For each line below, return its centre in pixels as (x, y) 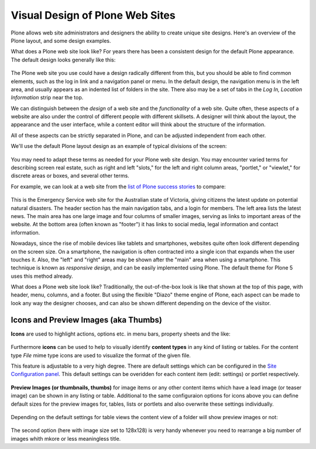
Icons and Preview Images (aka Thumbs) (86, 320)
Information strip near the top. (47, 98)
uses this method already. (42, 276)
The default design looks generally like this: (63, 60)
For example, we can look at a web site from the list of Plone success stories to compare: (118, 186)
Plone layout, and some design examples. (61, 40)
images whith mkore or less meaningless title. (66, 438)
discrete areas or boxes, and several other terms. (70, 176)
